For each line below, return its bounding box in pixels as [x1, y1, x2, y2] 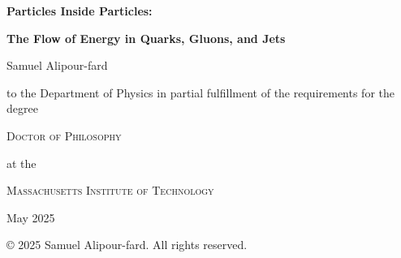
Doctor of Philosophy [6, 127, 122, 144]
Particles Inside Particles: [6, 2, 153, 19]
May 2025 [6, 209, 55, 226]
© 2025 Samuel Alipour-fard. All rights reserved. [6, 236, 248, 253]
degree [6, 100, 38, 117]
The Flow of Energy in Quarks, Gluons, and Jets [6, 29, 286, 46]
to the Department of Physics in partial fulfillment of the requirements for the [6, 84, 395, 101]
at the [6, 154, 37, 171]
